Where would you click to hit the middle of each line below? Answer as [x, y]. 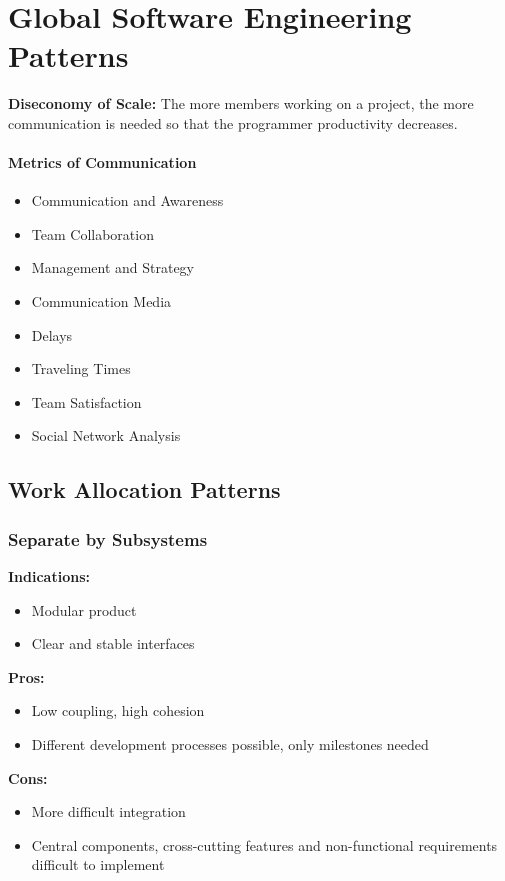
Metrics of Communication [102, 162]
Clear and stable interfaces [113, 643]
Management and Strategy [113, 267]
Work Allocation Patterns [144, 489]
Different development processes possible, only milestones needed [230, 744]
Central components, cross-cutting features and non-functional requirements [264, 844]
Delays [52, 334]
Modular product [84, 609]
